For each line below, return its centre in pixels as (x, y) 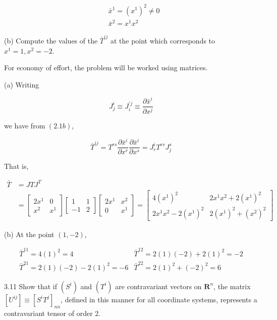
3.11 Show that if (31, 286)
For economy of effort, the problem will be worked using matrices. (106, 67)
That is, (16, 166)
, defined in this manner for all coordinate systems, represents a (159, 299)
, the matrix (232, 286)
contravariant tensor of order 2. (52, 313)
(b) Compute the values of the (51, 40)
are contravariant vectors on (158, 286)
